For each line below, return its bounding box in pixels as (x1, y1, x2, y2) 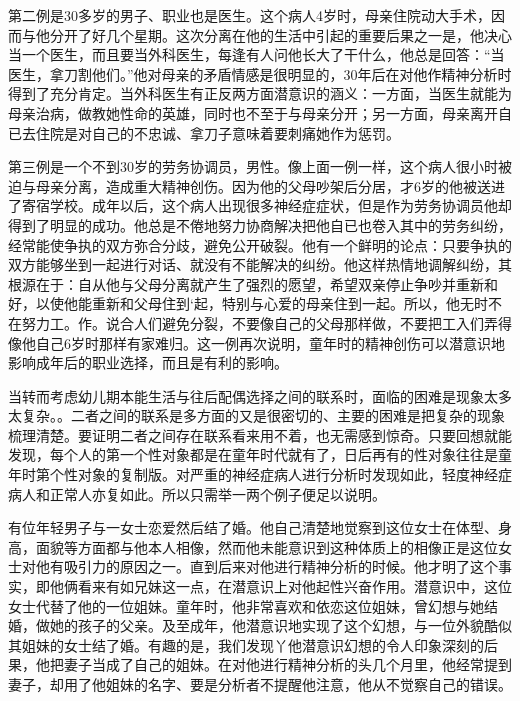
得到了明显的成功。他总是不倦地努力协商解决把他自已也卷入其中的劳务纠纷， (8, 214, 512, 235)
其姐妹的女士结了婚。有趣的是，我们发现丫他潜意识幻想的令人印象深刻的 (8, 634, 484, 655)
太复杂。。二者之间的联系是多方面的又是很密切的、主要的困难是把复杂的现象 (8, 405, 505, 426)
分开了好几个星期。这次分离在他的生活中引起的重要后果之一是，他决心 (49, 24, 512, 45)
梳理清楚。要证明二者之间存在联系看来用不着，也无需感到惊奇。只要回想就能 (8, 424, 512, 445)
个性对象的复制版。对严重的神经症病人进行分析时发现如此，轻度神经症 (49, 464, 512, 485)
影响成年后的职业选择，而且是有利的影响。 (8, 352, 288, 373)
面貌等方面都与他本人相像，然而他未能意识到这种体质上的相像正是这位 (35, 536, 498, 557)
